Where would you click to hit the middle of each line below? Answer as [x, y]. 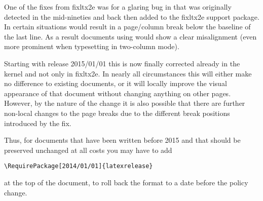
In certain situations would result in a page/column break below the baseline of [127, 27]
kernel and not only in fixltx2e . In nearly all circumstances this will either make [128, 73]
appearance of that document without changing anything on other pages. [118, 93]
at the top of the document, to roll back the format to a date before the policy [126, 182]
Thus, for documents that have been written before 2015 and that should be [122, 140]
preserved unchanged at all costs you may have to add [88, 150]
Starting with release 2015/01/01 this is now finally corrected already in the [122, 63]
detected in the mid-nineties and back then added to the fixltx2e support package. [132, 16]
